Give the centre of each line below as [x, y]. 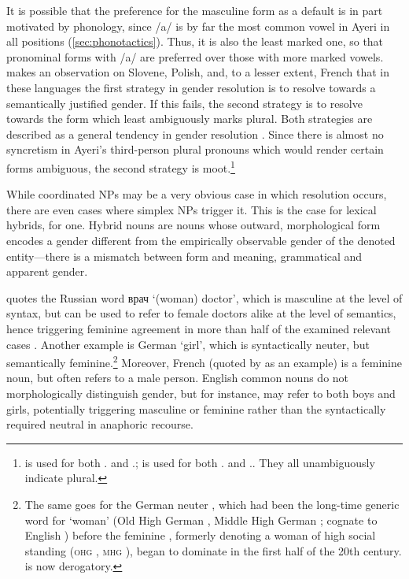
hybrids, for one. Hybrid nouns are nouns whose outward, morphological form [193, 225]
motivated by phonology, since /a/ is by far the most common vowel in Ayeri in [198, 26]
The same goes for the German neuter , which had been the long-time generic [212, 504]
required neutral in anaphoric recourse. [100, 424]
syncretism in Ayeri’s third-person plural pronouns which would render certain [195, 149]
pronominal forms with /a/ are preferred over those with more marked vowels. [195, 56]
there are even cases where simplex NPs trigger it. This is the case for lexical [192, 209]
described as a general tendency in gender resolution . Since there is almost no [195, 134]
